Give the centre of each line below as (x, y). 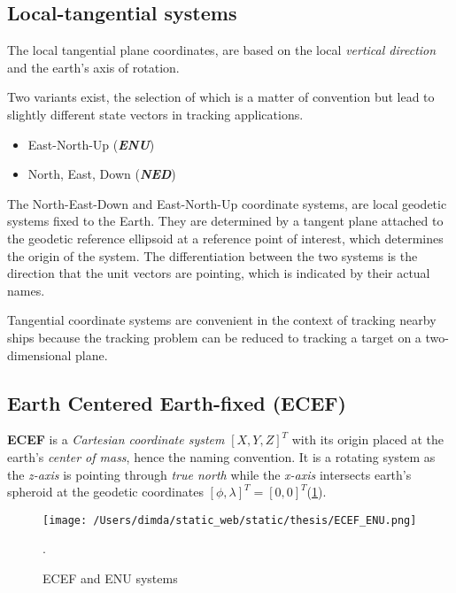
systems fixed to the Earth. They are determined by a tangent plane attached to (225, 221)
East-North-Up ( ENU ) (91, 144)
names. (26, 290)
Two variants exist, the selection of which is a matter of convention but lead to (221, 97)
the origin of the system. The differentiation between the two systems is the (213, 255)
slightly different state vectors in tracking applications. (155, 114)
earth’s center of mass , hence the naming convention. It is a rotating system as (221, 456)
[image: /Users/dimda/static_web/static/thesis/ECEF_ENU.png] (230, 520)
